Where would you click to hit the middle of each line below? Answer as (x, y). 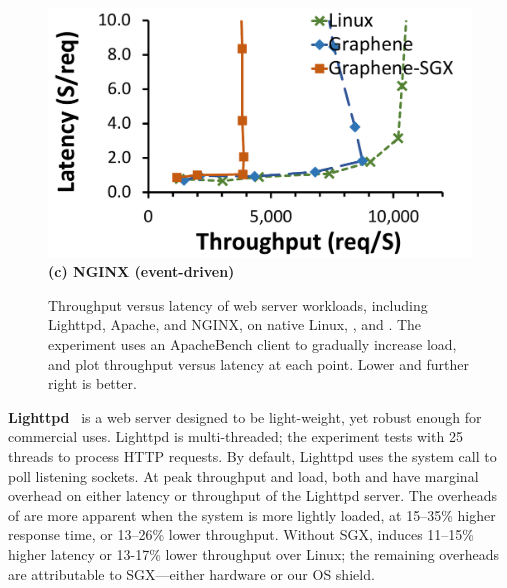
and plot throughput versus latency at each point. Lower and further (258, 363)
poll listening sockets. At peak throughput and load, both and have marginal (243, 475)
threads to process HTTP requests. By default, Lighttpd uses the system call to (252, 456)
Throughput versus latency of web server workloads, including (238, 304)
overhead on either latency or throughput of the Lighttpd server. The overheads (253, 495)
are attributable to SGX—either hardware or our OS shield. (191, 573)
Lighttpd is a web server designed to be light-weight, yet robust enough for (245, 416)
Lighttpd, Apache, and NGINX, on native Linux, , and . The (235, 324)
